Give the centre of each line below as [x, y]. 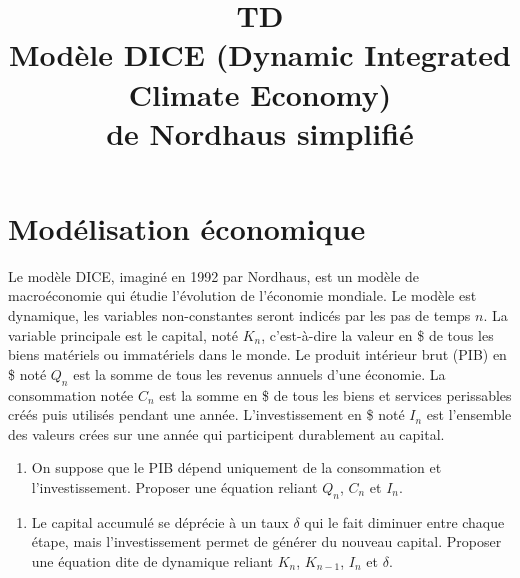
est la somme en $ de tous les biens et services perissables [335, 394]
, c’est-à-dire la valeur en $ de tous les [377, 334]
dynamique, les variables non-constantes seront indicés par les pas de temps [239, 315]
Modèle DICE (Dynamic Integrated [260, 54]
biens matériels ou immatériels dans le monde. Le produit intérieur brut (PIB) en [257, 354]
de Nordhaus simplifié [260, 132]
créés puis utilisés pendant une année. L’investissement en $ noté [206, 414]
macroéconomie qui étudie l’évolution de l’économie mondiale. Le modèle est [242, 295]
